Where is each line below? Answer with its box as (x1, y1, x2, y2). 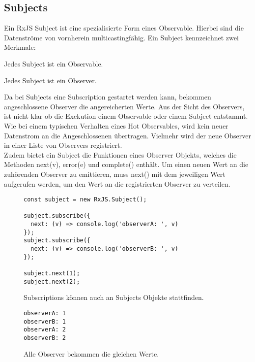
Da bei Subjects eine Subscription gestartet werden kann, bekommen (4, 92, 211, 102)
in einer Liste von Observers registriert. (4, 140, 122, 150)
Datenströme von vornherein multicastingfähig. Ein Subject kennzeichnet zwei (4, 32, 239, 42)
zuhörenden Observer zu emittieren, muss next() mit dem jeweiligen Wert (4, 168, 226, 179)
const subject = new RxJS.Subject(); (24, 196, 147, 203)
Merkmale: (4, 42, 36, 52)
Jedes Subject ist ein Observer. (4, 75, 97, 85)
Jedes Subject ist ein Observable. (4, 58, 103, 68)
